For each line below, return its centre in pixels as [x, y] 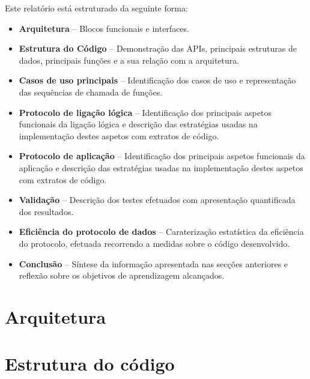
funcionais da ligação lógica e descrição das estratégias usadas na [138, 124]
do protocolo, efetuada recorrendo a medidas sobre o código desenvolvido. [154, 243]
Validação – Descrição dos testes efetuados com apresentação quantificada [157, 200]
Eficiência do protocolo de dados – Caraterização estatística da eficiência [161, 232]
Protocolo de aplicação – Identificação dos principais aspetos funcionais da [162, 156]
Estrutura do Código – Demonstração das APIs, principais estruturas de [158, 48]
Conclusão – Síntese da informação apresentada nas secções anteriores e [153, 263]
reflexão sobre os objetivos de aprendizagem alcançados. [122, 275]
